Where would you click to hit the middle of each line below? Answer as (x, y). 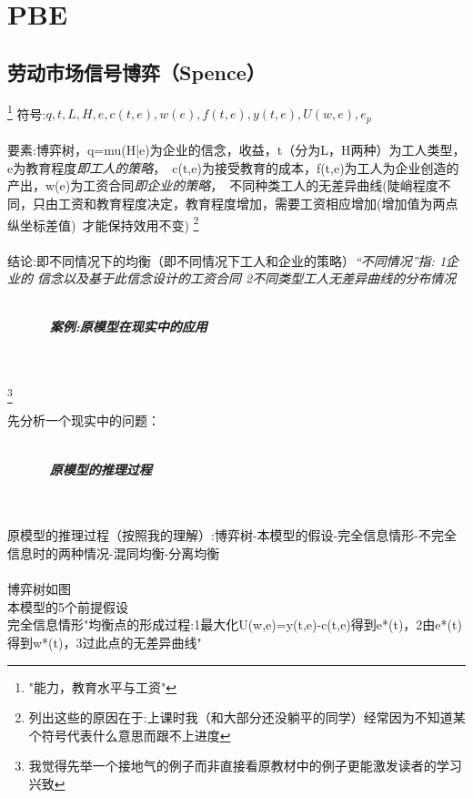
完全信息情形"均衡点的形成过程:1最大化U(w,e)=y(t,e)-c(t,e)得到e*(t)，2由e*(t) (235, 624)
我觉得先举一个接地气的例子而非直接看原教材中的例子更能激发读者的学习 (245, 766)
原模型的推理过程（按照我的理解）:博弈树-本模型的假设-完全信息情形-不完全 (232, 535)
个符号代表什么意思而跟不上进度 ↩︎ (130, 735)
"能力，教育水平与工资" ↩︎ (103, 686)
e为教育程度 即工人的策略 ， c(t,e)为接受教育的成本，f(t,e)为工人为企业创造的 (233, 167)
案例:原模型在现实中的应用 (128, 327)
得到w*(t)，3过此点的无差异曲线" (105, 642)
